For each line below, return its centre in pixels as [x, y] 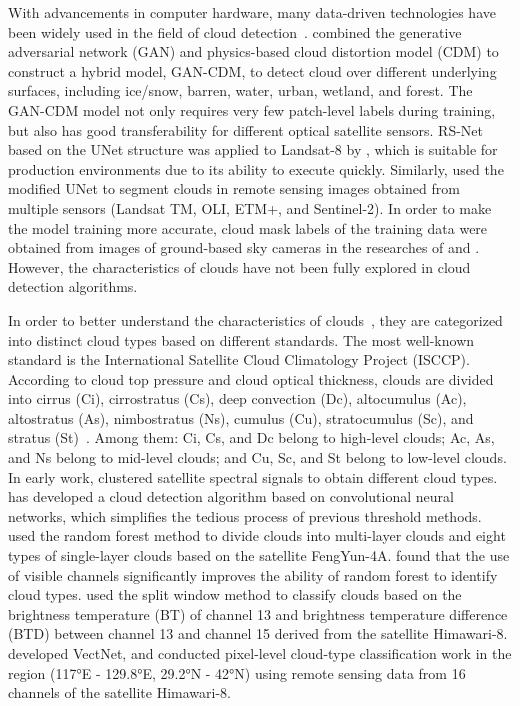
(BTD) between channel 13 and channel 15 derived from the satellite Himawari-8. [258, 633]
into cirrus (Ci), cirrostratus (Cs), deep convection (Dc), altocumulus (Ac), [237, 398]
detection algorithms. [73, 286]
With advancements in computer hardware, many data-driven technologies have [252, 12]
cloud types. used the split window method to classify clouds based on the [235, 594]
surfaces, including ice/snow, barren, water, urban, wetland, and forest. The [240, 90]
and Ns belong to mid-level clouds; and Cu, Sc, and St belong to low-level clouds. [257, 457]
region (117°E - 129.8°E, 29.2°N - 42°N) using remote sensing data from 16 [237, 672]
